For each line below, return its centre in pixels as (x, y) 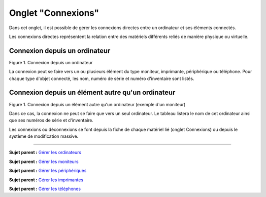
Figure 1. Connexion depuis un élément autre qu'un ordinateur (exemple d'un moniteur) (97, 104)
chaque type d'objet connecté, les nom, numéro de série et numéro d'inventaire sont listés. (102, 79)
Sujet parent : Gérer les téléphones (45, 189)
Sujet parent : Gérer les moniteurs (44, 161)
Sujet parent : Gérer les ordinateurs (45, 153)
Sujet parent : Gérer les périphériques (48, 171)
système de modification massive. (44, 136)
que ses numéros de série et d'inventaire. (51, 120)
